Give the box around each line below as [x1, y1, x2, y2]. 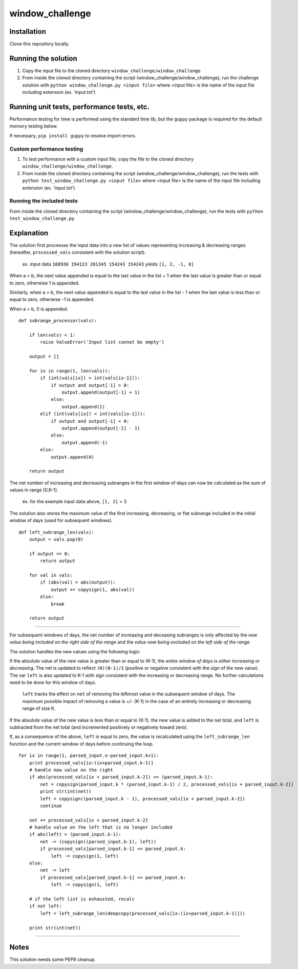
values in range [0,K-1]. [9, 487, 58, 493]
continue [40, 802, 62, 809]
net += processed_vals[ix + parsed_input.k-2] [29, 817, 148, 823]
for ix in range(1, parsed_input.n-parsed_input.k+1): [18, 753, 159, 758]
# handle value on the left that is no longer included [29, 824, 173, 830]
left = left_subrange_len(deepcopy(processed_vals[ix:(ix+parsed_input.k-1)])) [40, 910, 246, 916]
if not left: [29, 903, 62, 909]
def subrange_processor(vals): [18, 318, 97, 324]
